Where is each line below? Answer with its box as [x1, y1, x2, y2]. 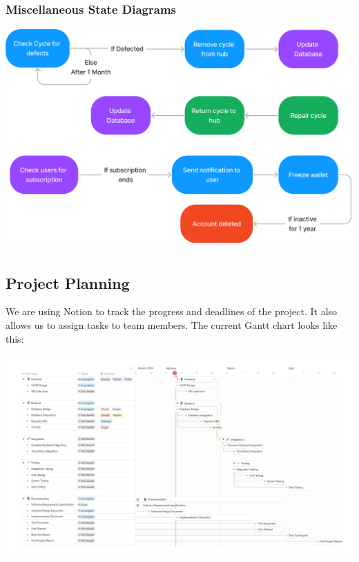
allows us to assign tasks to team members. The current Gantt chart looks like [6, 317, 338, 332]
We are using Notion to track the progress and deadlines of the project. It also [6, 304, 338, 319]
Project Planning [6, 272, 130, 293]
